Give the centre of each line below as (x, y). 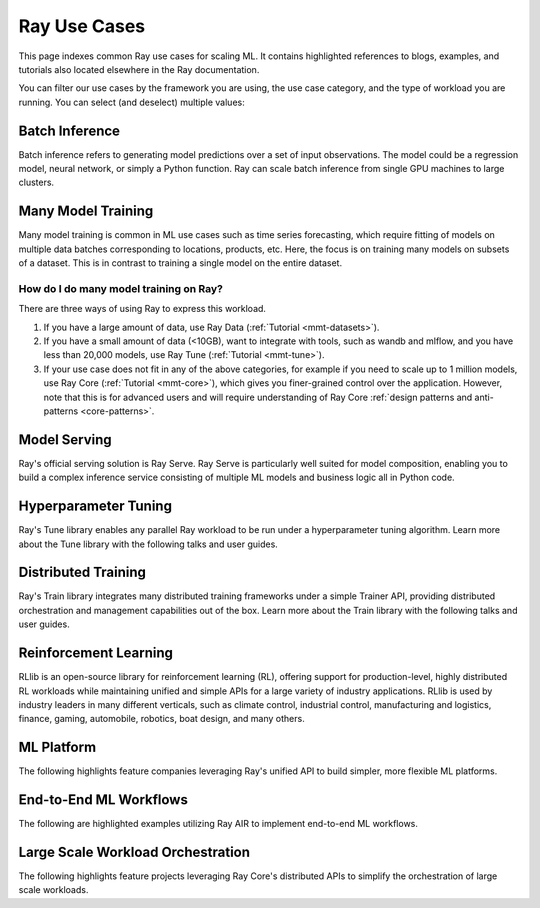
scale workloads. (53, 890)
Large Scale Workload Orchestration (134, 851)
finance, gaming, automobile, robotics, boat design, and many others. (161, 719)
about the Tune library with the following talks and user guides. (148, 544)
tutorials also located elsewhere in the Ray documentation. (139, 69)
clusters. (36, 182)
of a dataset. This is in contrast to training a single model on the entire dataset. (180, 263)
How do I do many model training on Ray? (121, 288)
